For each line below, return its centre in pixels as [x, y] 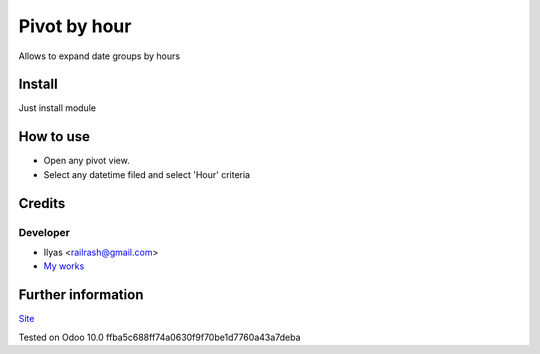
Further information [81, 295]
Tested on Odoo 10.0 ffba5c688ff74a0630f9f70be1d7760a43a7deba [159, 337]
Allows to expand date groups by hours [99, 56]
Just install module [57, 108]
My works [64, 266]
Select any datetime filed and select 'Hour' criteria [146, 174]
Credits [42, 203]
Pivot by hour [75, 26]
